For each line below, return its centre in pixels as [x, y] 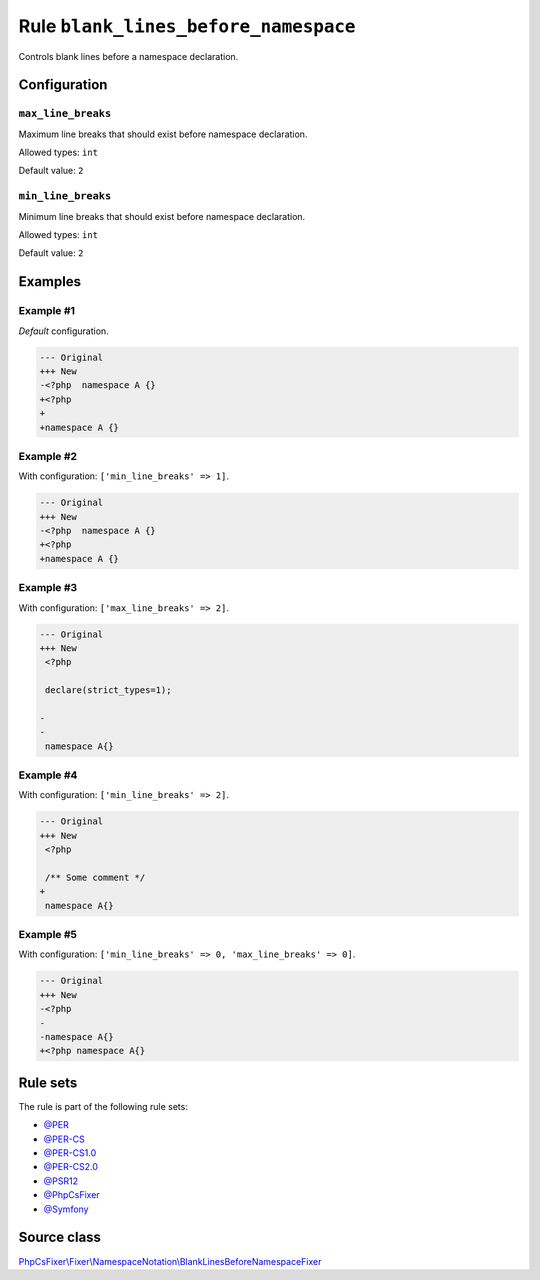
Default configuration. [63, 331]
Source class [60, 1237]
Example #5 [47, 935]
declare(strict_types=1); [108, 690]
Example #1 [46, 311]
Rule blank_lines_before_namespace [187, 26]
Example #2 [48, 456]
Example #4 [48, 775]
